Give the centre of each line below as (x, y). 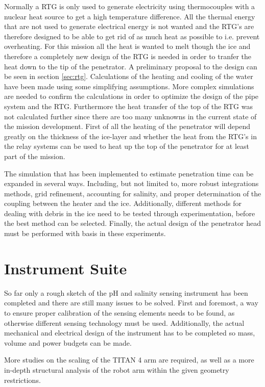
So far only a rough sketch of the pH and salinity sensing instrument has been (126, 292)
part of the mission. (35, 156)
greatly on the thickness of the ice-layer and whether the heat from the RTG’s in (130, 136)
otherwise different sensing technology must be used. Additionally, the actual (124, 323)
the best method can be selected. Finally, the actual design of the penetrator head (132, 223)
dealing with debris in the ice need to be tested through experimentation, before (130, 213)
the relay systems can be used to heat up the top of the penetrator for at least (127, 146)
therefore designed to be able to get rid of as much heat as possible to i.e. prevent (132, 36)
